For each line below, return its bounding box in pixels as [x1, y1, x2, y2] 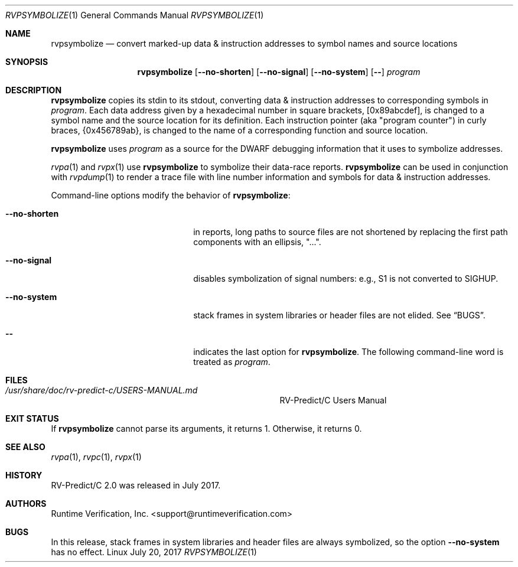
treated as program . [193, 357, 271, 367]
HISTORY [5, 470, 43, 480]
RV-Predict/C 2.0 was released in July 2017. [51, 480, 221, 490]
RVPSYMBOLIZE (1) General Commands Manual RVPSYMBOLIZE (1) [5, 10, 264, 20]
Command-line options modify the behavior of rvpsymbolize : [51, 190, 291, 200]
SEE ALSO [5, 442, 45, 452]
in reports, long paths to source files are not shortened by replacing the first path [193, 227, 508, 237]
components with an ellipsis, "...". [193, 237, 321, 247]
